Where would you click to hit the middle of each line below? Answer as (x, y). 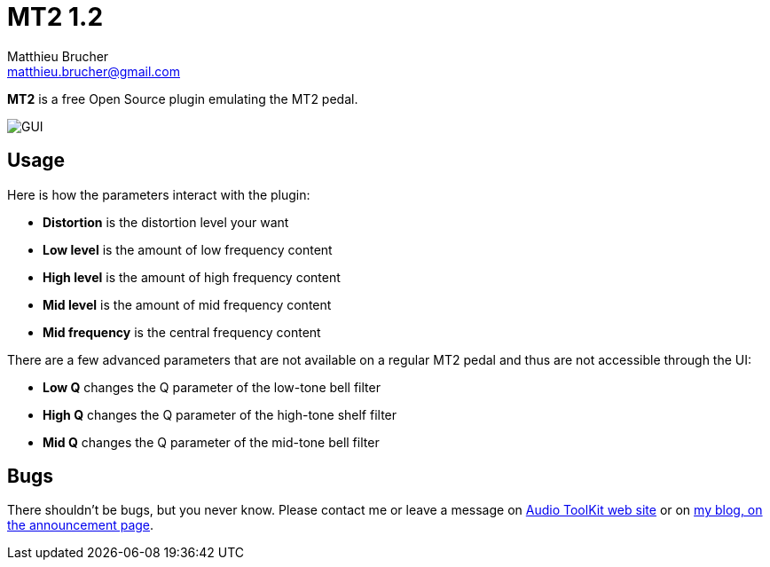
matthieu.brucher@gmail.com (94, 71)
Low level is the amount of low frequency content (188, 249)
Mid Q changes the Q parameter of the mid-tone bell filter (211, 442)
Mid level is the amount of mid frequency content (187, 304)
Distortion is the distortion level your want (166, 222)
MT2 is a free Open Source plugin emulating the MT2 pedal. (183, 98)
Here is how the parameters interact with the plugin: (159, 194)
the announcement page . (81, 525)
